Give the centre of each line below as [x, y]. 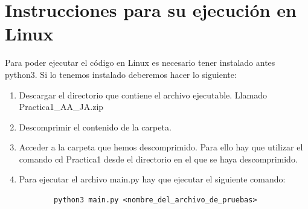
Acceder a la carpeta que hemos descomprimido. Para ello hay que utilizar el [161, 147]
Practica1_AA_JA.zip [61, 107]
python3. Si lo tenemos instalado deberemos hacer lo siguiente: [121, 74]
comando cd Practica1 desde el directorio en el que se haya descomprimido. [158, 159]
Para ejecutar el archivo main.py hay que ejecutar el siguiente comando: [152, 179]
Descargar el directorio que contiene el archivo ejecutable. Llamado [143, 95]
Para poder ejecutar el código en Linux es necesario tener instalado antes [140, 63]
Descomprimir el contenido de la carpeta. [95, 127]
